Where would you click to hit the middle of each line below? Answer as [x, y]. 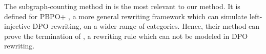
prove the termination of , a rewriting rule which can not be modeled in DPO [126, 36]
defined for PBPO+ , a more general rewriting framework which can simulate [126, 16]
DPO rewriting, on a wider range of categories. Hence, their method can [146, 26]
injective [17, 26]
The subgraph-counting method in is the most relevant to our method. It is [122, 6]
